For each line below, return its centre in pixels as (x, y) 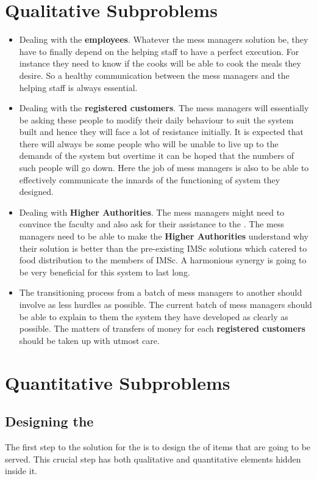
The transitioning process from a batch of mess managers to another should (161, 292)
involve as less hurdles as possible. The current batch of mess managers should (166, 304)
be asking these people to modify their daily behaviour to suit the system (156, 119)
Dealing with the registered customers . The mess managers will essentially (164, 108)
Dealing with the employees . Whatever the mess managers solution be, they (164, 39)
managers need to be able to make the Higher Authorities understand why (164, 236)
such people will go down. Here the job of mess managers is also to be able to (164, 168)
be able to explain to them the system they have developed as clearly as (154, 316)
